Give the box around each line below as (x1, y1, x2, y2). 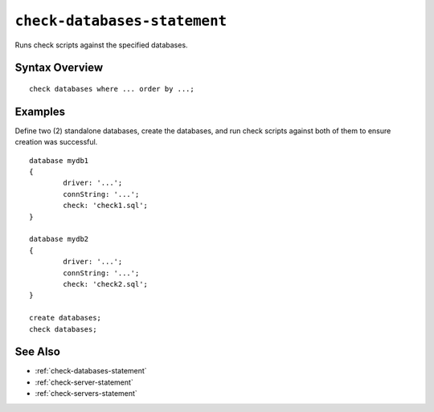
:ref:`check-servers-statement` (35, 389, 138, 398)
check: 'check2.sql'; (63, 279, 149, 288)
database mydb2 (29, 235, 89, 244)
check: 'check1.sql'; (63, 201, 149, 210)
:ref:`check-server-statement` (35, 377, 134, 387)
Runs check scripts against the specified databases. (14, 40, 188, 50)
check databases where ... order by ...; (29, 84, 194, 93)
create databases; (29, 313, 102, 323)
